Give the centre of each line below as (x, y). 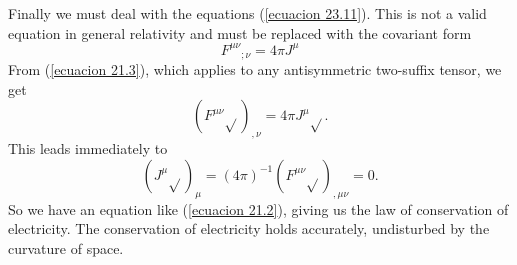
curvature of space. (66, 247)
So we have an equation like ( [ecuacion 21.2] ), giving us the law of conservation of (258, 208)
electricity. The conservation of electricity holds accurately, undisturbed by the (249, 228)
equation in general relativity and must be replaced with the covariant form (240, 32)
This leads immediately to (88, 148)
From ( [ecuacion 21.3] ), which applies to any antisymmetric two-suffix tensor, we (255, 69)
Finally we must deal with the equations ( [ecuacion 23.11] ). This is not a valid (247, 13)
